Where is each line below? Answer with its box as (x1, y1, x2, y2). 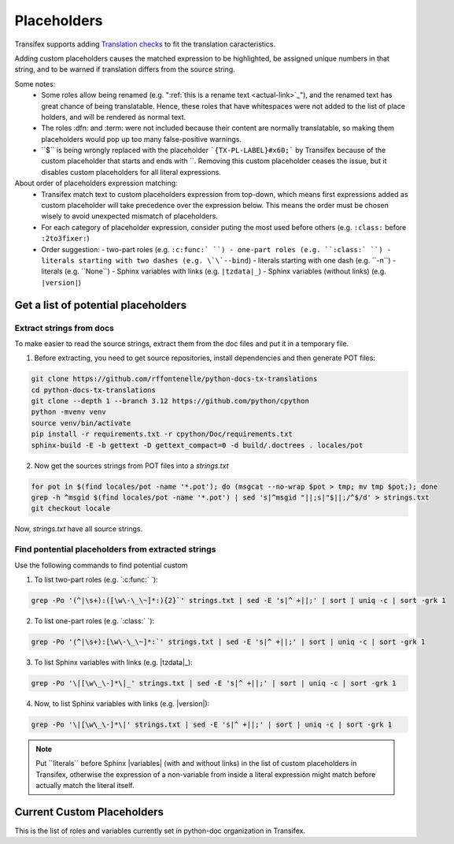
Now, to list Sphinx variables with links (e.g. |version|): (34, 698, 210, 708)
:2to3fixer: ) (41, 233, 90, 244)
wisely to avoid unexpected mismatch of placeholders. (41, 211, 218, 221)
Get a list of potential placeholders (14, 298, 187, 311)
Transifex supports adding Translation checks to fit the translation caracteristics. (14, 39, 275, 49)
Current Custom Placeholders (14, 805, 164, 819)
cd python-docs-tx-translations (31, 385, 157, 394)
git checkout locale (31, 504, 110, 513)
